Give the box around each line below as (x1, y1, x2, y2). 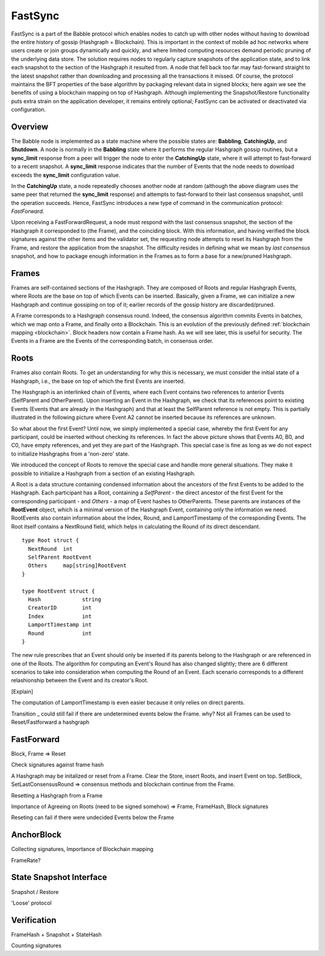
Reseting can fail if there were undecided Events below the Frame (11, 814, 175, 821)
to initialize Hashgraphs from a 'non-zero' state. (11, 450, 129, 458)
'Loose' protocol (11, 899, 52, 907)
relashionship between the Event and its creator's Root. (11, 677, 149, 684)
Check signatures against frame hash (11, 761, 104, 769)
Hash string (28, 596, 102, 603)
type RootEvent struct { (22, 588, 95, 594)
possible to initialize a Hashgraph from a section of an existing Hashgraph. (11, 470, 196, 477)
